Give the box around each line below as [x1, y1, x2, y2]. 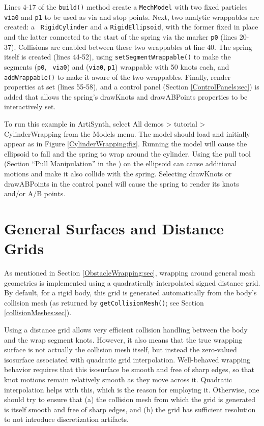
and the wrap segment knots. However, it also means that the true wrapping [4, 334, 243, 345]
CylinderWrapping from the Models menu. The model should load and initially [4, 128, 250, 139]
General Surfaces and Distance [4, 218, 224, 238]
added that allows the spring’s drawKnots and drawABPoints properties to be [4, 91, 248, 102]
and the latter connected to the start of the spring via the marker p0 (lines [4, 31, 238, 42]
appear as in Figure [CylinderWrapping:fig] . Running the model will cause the [4, 138, 247, 149]
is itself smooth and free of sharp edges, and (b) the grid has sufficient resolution [4, 404, 256, 414]
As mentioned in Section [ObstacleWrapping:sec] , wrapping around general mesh [4, 267, 255, 278]
